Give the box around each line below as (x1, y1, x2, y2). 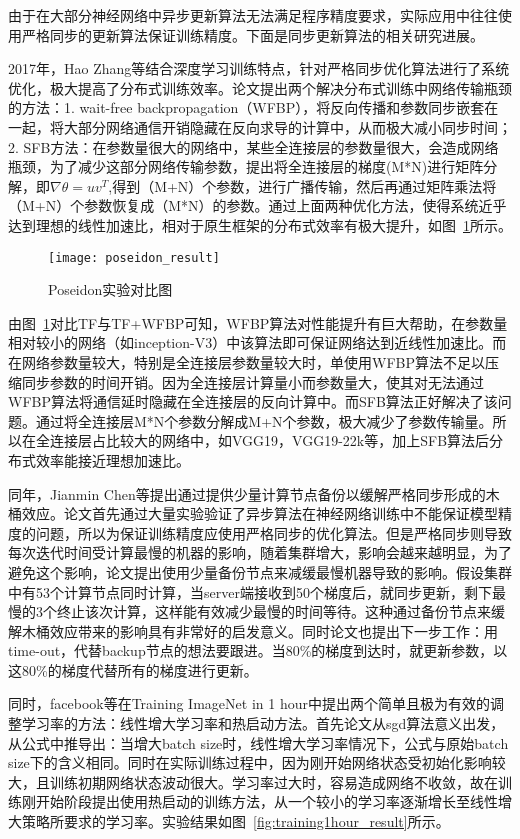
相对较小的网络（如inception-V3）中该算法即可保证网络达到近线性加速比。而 (8, 332, 507, 353)
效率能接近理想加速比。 (35, 449, 190, 470)
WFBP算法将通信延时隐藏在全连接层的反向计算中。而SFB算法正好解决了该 (8, 391, 498, 412)
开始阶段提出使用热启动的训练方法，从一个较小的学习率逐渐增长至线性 (35, 791, 498, 812)
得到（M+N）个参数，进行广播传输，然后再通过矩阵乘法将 (112, 175, 497, 196)
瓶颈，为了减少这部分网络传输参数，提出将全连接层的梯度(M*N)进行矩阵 (8, 156, 484, 177)
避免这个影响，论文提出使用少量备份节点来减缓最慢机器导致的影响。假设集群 (8, 561, 512, 582)
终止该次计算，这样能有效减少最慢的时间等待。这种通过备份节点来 (56, 601, 491, 622)
